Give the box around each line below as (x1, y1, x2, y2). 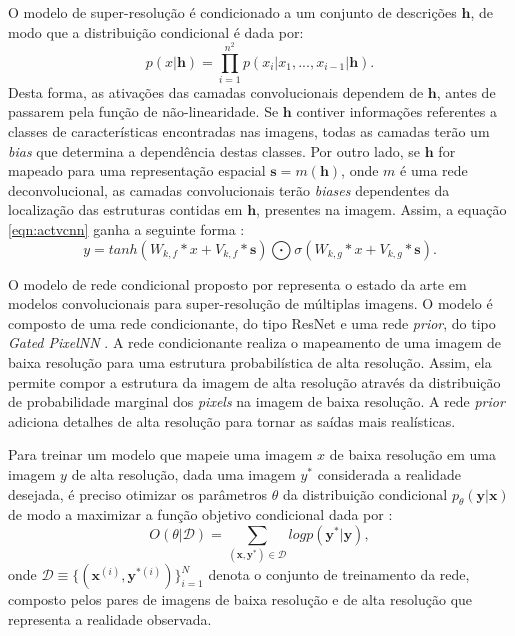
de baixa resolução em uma (329, 444, 496, 465)
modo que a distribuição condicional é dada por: (8, 21, 304, 42)
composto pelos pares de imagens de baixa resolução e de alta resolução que (8, 589, 473, 610)
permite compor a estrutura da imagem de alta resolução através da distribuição (8, 371, 501, 392)
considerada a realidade (317, 463, 461, 484)
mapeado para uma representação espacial (8, 160, 266, 181)
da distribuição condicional (282, 483, 448, 504)
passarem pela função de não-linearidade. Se (8, 101, 279, 122)
